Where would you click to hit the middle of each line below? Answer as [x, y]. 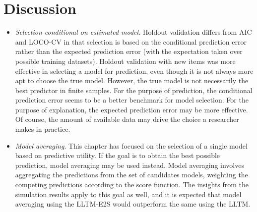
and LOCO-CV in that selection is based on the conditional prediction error [131, 41]
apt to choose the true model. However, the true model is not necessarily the [132, 80]
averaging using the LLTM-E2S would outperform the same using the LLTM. [133, 204]
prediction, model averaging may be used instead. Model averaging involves [129, 165]
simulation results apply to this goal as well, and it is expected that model [128, 194]
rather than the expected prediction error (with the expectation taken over [129, 51]
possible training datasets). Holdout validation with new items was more [125, 61]
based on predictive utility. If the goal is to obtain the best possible [118, 155]
